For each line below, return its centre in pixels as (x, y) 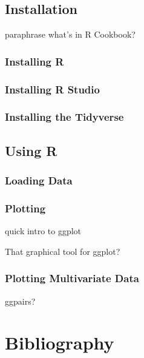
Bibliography (60, 343)
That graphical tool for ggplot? (63, 251)
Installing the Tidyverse (64, 117)
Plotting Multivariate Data (72, 278)
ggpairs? (20, 301)
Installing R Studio (52, 89)
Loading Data (39, 181)
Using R (31, 150)
